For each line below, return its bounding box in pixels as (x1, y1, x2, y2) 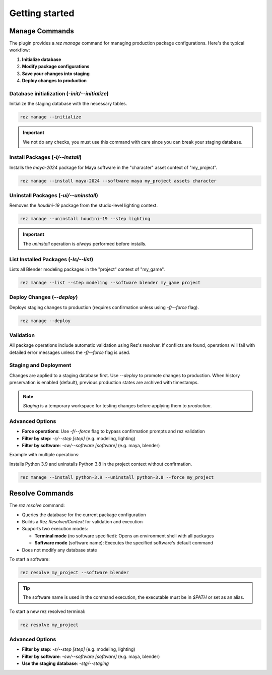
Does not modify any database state (22, 547, 98, 553)
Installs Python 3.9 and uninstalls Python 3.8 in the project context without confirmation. (9, 461, 192, 467)
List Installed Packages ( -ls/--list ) (9, 256, 93, 263)
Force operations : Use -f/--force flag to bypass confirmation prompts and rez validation (22, 428, 205, 435)
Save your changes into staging (22, 71, 90, 77)
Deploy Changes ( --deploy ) (9, 294, 78, 301)
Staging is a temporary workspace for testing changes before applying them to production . (23, 403, 212, 409)
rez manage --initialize (20, 114, 82, 120)
